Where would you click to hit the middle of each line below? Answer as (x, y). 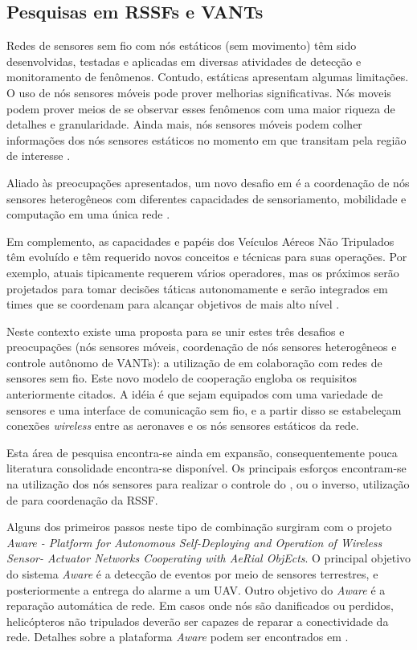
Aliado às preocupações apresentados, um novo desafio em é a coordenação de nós (208, 182)
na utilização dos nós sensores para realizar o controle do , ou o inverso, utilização (208, 484)
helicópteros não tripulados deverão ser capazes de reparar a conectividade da (198, 621)
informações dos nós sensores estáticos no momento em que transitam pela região (206, 139)
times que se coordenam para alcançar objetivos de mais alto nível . (173, 304)
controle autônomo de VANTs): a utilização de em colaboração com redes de (194, 362)
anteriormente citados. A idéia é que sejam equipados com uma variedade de (195, 394)
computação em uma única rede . (88, 214)
